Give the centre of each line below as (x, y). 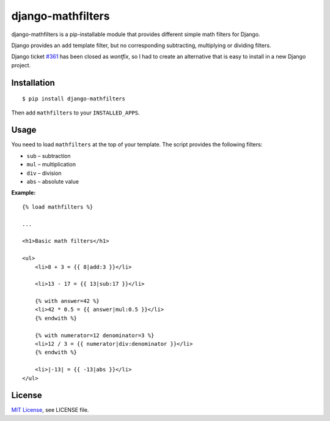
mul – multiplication (51, 165)
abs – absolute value (53, 181)
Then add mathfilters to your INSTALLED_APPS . (75, 113)
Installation (33, 83)
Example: (24, 193)
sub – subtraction (49, 155)
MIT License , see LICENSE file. (50, 410)
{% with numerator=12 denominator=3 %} (94, 335)
